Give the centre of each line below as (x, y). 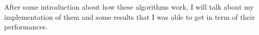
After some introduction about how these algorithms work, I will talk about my (129, 7)
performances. (26, 27)
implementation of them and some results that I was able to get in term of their (129, 16)
